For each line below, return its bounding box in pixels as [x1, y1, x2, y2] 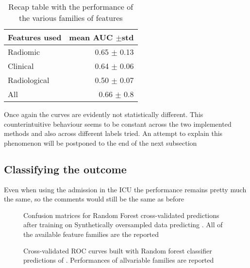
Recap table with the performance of [8, 1, 133, 12]
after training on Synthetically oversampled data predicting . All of [23, 219, 223, 230]
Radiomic [8, 46, 40, 57]
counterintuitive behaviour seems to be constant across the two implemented [4, 118, 232, 129]
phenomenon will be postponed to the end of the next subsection [4, 137, 197, 148]
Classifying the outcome [4, 161, 127, 176]
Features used [8, 32, 62, 43]
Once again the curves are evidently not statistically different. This [4, 109, 203, 119]
